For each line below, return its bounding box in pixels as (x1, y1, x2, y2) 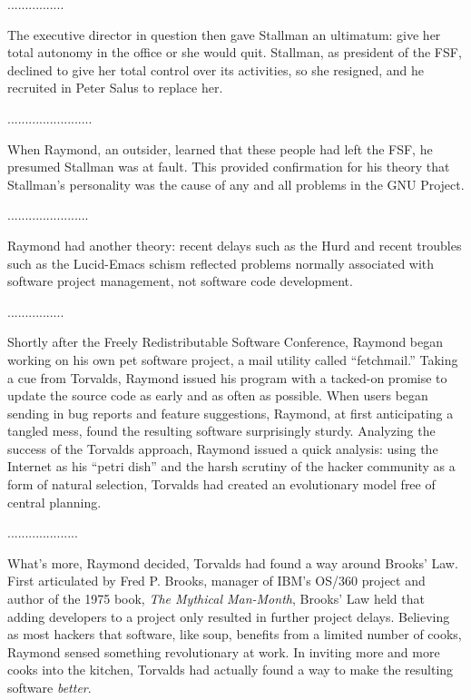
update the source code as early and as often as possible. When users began (7, 386, 428, 405)
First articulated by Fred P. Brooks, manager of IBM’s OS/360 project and (7, 571, 426, 590)
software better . (7, 678, 92, 696)
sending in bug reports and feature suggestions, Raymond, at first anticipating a (7, 403, 454, 422)
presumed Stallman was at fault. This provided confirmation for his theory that (7, 157, 450, 176)
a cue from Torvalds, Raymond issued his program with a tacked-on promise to (7, 368, 447, 387)
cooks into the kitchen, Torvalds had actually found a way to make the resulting (7, 660, 454, 679)
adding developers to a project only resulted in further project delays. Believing (7, 606, 450, 626)
